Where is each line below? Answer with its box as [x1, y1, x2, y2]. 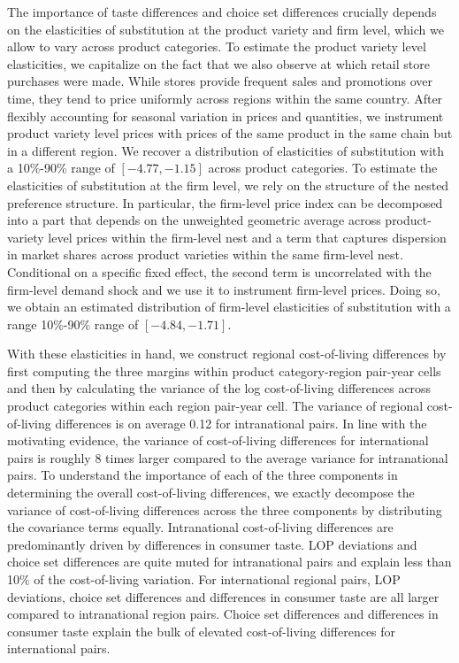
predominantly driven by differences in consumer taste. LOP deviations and [7, 535, 417, 553]
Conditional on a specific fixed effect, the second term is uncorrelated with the [7, 262, 432, 281]
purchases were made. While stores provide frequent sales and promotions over [7, 72, 433, 90]
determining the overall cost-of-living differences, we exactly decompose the [7, 483, 415, 502]
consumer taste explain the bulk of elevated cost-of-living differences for [7, 621, 396, 640]
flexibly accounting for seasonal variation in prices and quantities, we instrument [7, 106, 444, 125]
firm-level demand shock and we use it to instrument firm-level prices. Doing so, [7, 280, 440, 298]
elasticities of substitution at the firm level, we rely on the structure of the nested [7, 175, 449, 194]
